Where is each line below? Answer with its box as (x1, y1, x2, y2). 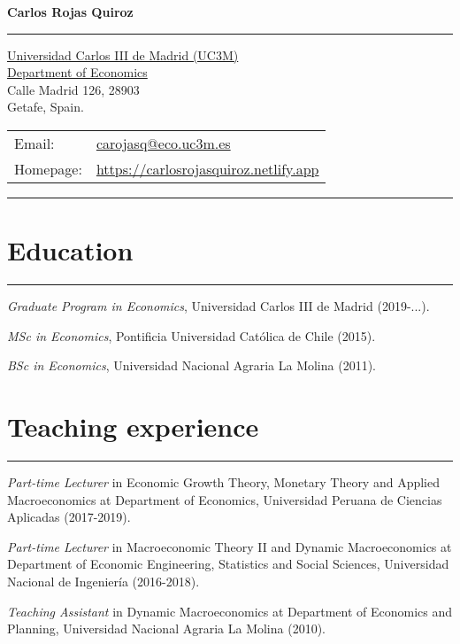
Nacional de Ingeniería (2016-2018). (7, 571, 200, 590)
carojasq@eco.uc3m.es (96, 132, 231, 153)
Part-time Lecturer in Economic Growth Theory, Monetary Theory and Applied (7, 473, 441, 491)
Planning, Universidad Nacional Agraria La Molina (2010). (7, 619, 326, 638)
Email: (14, 132, 55, 153)
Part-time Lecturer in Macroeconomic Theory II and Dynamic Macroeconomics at (7, 537, 452, 555)
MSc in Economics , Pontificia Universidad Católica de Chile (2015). (7, 326, 376, 345)
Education (7, 232, 134, 268)
